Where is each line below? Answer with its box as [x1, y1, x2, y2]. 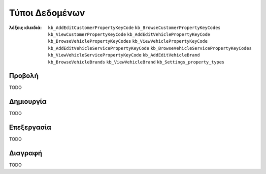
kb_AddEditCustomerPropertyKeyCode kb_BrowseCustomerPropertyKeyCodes [48, 25, 221, 30]
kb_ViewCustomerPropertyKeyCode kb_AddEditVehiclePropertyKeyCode [48, 31, 210, 37]
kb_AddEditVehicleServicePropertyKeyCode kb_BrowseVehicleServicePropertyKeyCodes [48, 45, 252, 51]
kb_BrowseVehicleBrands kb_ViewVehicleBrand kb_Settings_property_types [48, 59, 225, 65]
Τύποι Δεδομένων [9, 7, 85, 18]
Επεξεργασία [9, 123, 52, 132]
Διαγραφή [9, 149, 42, 157]
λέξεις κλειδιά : [9, 25, 42, 30]
